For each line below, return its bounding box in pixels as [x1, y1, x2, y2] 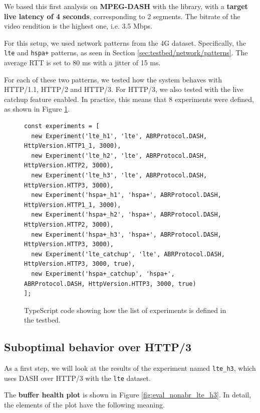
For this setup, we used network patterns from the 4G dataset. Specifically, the [4, 37, 246, 48]
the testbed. [24, 315, 61, 325]
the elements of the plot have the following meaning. [4, 399, 165, 409]
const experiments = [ [24, 123, 100, 130]
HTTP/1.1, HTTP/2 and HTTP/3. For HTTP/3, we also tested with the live [4, 84, 243, 94]
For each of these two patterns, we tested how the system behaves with [4, 74, 222, 84]
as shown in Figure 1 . [4, 104, 70, 114]
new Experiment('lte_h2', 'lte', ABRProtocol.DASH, [31, 152, 207, 159]
